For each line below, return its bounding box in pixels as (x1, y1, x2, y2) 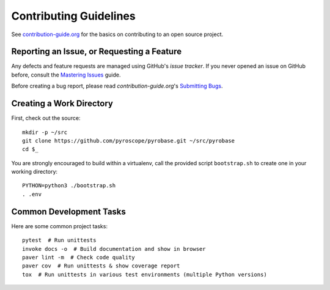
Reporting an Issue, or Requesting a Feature (11, 46, 182, 57)
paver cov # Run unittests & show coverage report (22, 262, 180, 269)
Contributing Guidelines (11, 9, 136, 23)
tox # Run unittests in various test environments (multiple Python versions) (22, 271, 267, 278)
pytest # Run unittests (22, 237, 97, 244)
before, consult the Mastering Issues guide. (11, 71, 121, 78)
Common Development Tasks (11, 206, 127, 217)
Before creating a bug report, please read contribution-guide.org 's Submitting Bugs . (11, 83, 223, 90)
